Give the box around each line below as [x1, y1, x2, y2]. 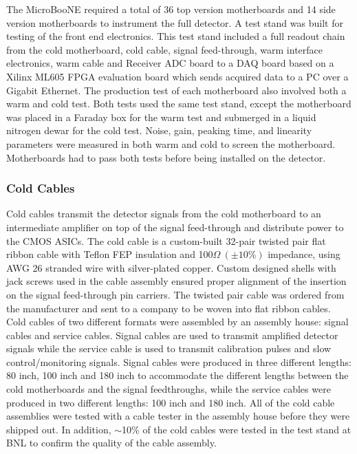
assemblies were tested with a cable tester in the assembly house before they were [6, 409, 350, 423]
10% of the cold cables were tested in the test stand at [122, 422, 351, 436]
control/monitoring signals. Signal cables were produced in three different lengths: [6, 354, 351, 369]
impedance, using [268, 247, 340, 261]
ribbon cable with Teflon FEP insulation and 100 [6, 247, 213, 261]
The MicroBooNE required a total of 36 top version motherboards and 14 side [6, 2, 336, 16]
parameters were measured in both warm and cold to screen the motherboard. [6, 136, 336, 151]
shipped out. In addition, [6, 422, 111, 436]
